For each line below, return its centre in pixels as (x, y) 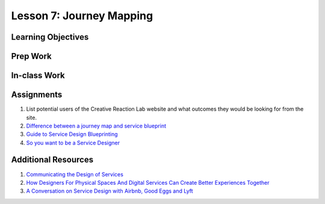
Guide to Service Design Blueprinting (72, 134)
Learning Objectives (50, 37)
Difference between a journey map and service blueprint (96, 126)
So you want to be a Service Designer (73, 143)
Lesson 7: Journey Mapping (82, 16)
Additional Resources (52, 160)
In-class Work (38, 76)
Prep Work (32, 56)
